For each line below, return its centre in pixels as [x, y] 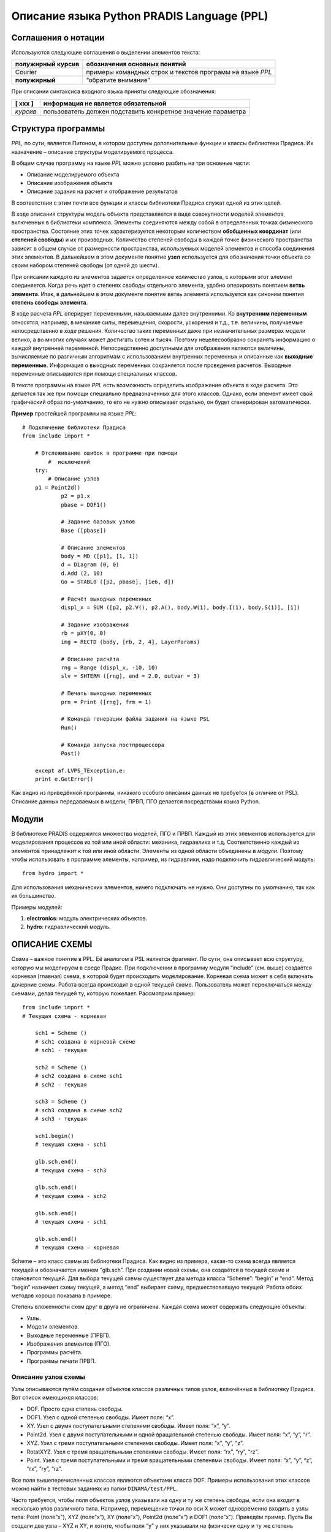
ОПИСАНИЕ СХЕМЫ [52, 945]
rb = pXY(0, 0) [84, 633]
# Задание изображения [95, 625]
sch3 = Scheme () [61, 1102]
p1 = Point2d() [58, 487]
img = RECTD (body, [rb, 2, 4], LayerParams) [131, 642]
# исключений [69, 462]
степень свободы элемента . [50, 302]
